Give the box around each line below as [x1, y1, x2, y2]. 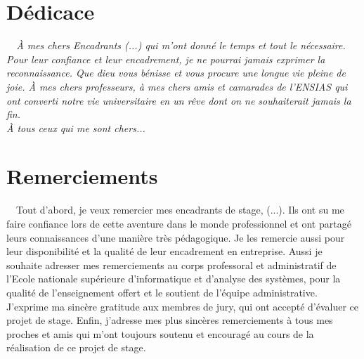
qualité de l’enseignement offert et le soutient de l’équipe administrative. [6, 285, 318, 299]
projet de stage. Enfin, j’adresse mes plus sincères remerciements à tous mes [6, 313, 333, 327]
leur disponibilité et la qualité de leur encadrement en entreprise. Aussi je [6, 244, 323, 259]
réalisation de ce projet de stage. [6, 340, 146, 355]
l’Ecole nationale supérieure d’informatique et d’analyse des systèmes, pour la [6, 271, 341, 286]
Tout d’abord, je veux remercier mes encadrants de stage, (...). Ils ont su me [15, 202, 344, 217]
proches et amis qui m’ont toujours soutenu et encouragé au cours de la [6, 326, 314, 341]
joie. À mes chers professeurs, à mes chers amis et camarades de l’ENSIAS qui [6, 79, 348, 93]
